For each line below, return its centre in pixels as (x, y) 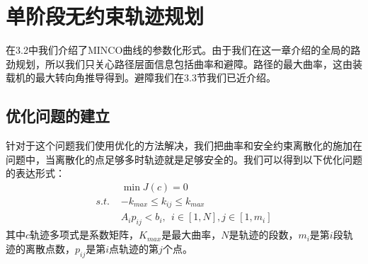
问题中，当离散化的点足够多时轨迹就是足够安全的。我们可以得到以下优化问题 (184, 159)
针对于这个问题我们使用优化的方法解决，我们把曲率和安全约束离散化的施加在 (184, 145)
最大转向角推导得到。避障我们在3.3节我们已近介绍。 (155, 78)
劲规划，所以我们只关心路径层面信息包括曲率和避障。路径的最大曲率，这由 (179, 63)
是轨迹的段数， (264, 235)
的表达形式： (35, 173)
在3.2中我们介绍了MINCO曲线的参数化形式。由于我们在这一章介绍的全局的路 (183, 50)
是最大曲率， (191, 235)
